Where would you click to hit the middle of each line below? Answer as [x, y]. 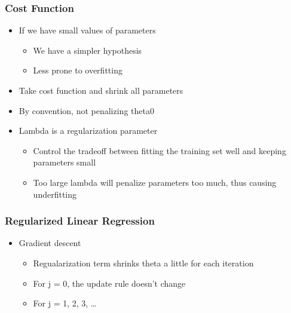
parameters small [65, 162]
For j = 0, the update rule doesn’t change [109, 283]
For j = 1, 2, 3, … [65, 303]
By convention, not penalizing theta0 [86, 110]
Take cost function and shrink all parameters [101, 90]
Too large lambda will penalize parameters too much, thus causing [155, 182]
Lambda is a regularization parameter [88, 131]
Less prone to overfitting [78, 70]
